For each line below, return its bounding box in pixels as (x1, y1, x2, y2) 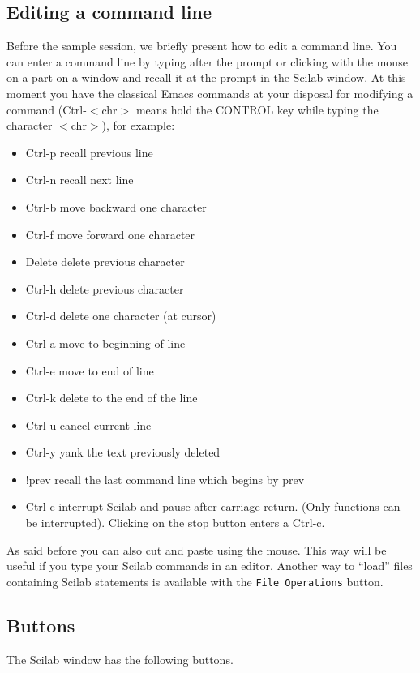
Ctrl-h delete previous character (25, 280, 184, 297)
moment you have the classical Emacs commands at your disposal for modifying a (6, 84, 414, 101)
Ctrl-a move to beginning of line (25, 334, 186, 351)
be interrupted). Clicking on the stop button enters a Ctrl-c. (25, 514, 325, 531)
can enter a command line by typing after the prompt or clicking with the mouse (6, 53, 408, 70)
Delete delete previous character (25, 253, 185, 270)
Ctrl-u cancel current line (25, 416, 152, 433)
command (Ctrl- (6, 101, 87, 118)
